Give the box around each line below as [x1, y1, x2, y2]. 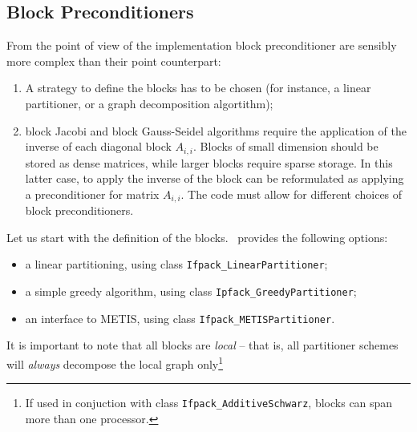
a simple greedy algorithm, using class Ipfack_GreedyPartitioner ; [25, 283, 357, 300]
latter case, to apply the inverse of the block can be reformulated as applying [25, 170, 404, 187]
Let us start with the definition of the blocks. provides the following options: [6, 228, 388, 245]
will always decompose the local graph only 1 [6, 353, 224, 372]
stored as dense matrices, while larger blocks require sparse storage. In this [25, 154, 393, 171]
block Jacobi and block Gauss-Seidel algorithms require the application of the [25, 122, 407, 139]
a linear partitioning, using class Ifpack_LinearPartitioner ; [25, 256, 328, 273]
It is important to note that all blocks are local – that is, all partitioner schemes [6, 337, 399, 353]
